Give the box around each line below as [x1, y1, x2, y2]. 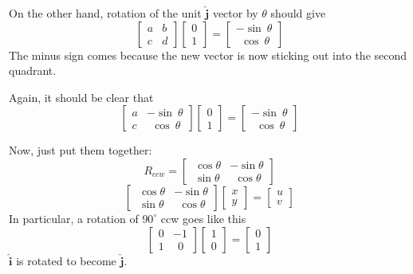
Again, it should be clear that [9, 88, 154, 105]
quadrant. [9, 62, 57, 79]
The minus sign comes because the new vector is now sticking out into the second [9, 46, 407, 63]
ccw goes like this [160, 209, 246, 226]
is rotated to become [16, 252, 116, 268]
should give [270, 5, 326, 21]
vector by [212, 5, 258, 21]
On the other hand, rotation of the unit [9, 5, 202, 21]
